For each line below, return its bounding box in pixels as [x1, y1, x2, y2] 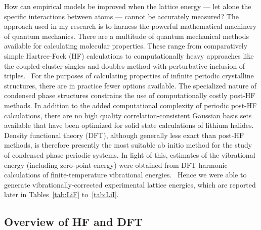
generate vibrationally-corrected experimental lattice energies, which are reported [4, 179, 256, 190]
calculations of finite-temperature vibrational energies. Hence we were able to [4, 169, 247, 180]
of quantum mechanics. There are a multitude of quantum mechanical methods [4, 30, 249, 41]
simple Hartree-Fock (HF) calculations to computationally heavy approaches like [4, 50, 254, 61]
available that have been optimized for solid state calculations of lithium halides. [4, 120, 254, 130]
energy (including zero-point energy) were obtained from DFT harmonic [4, 159, 228, 170]
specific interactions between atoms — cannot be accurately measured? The [4, 11, 239, 21]
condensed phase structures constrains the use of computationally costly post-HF [4, 90, 255, 101]
